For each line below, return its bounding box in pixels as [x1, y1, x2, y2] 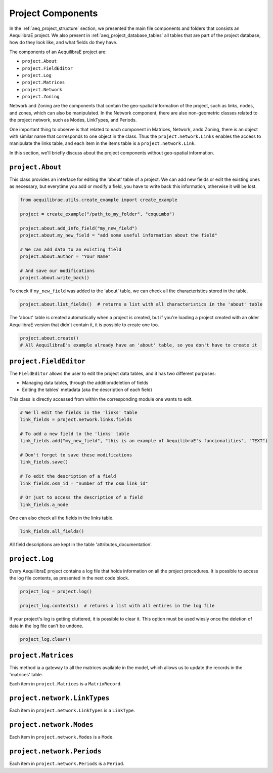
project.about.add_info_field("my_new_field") [20, 225, 138, 231]
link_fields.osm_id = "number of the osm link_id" [20, 480, 149, 486]
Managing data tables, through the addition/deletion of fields [22, 379, 149, 385]
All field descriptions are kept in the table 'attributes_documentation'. [9, 541, 153, 547]
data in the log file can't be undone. [9, 623, 83, 629]
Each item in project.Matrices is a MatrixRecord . [9, 681, 122, 687]
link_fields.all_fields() [20, 528, 84, 534]
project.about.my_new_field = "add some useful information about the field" [20, 233, 217, 238]
